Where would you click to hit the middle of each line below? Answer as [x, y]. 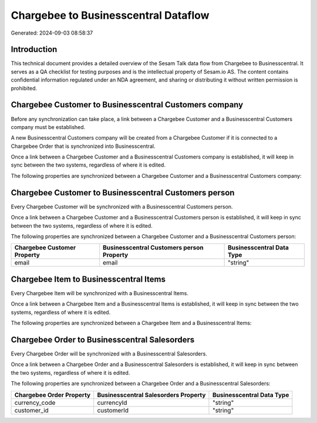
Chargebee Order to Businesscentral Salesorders [103, 339]
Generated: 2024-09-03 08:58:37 [52, 33]
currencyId [112, 402]
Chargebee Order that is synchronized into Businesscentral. [83, 146]
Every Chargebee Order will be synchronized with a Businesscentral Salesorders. [109, 353]
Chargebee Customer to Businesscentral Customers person [123, 193]
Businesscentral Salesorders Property [151, 395]
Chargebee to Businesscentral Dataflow [110, 15]
